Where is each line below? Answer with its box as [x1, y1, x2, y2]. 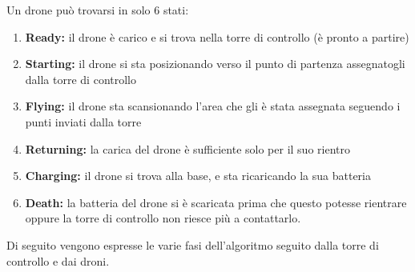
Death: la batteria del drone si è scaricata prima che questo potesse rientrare [25, 194, 407, 210]
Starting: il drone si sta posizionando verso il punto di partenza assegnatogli [25, 55, 405, 72]
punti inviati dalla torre [25, 113, 142, 130]
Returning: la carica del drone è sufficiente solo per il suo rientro [25, 140, 350, 157]
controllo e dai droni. [6, 252, 110, 269]
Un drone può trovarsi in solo [6, 2, 151, 18]
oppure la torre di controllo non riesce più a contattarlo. [25, 210, 301, 226]
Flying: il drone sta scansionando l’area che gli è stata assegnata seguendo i [25, 98, 401, 114]
